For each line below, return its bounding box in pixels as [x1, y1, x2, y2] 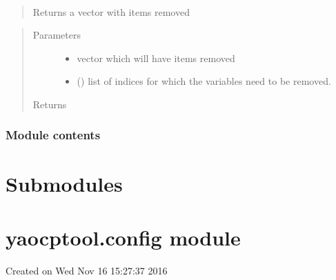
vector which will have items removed [77, 50, 235, 65]
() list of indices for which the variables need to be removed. [77, 74, 331, 88]
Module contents [6, 126, 101, 143]
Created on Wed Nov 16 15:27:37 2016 [6, 263, 168, 277]
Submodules [6, 169, 123, 197]
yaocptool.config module [6, 223, 241, 251]
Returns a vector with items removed [32, 4, 190, 19]
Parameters [32, 28, 81, 42]
